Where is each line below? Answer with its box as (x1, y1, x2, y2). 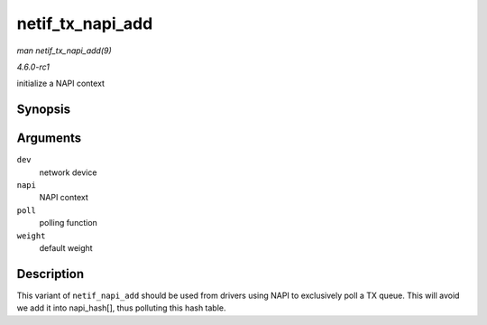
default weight (39, 242, 94, 253)
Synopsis (16, 102, 71, 117)
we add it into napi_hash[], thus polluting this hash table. (16, 302, 226, 313)
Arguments (16, 131, 82, 146)
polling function (39, 218, 98, 228)
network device (39, 167, 97, 178)
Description (16, 266, 85, 282)
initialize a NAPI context (16, 78, 106, 89)
